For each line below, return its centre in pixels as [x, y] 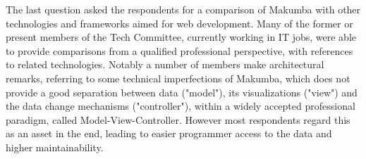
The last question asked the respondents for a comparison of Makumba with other [183, 9]
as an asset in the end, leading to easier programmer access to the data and [169, 133]
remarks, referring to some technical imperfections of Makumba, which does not [178, 78]
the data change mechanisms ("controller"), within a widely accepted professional [181, 106]
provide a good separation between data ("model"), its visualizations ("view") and [182, 92]
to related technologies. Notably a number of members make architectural [165, 64]
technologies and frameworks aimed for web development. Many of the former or [179, 23]
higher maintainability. [55, 147]
